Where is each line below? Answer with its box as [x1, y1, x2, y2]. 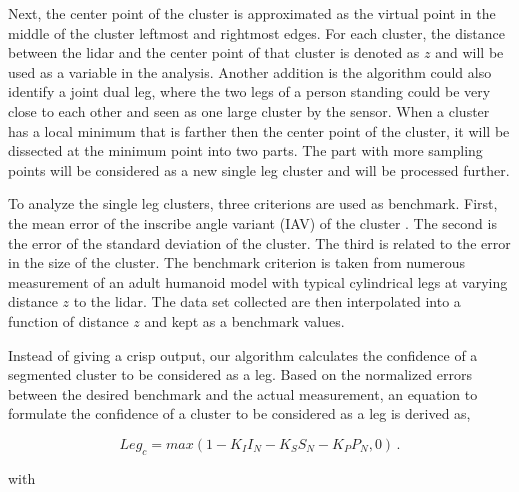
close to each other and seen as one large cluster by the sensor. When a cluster [8, 100, 490, 121]
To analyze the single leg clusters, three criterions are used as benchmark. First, [8, 193, 498, 214]
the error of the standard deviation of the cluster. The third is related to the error [8, 232, 511, 253]
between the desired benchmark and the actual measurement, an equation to [8, 383, 478, 404]
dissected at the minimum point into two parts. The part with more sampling [8, 140, 483, 161]
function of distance [8, 310, 129, 331]
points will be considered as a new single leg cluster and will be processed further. [8, 159, 510, 180]
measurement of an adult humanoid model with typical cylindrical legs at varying [8, 271, 508, 292]
